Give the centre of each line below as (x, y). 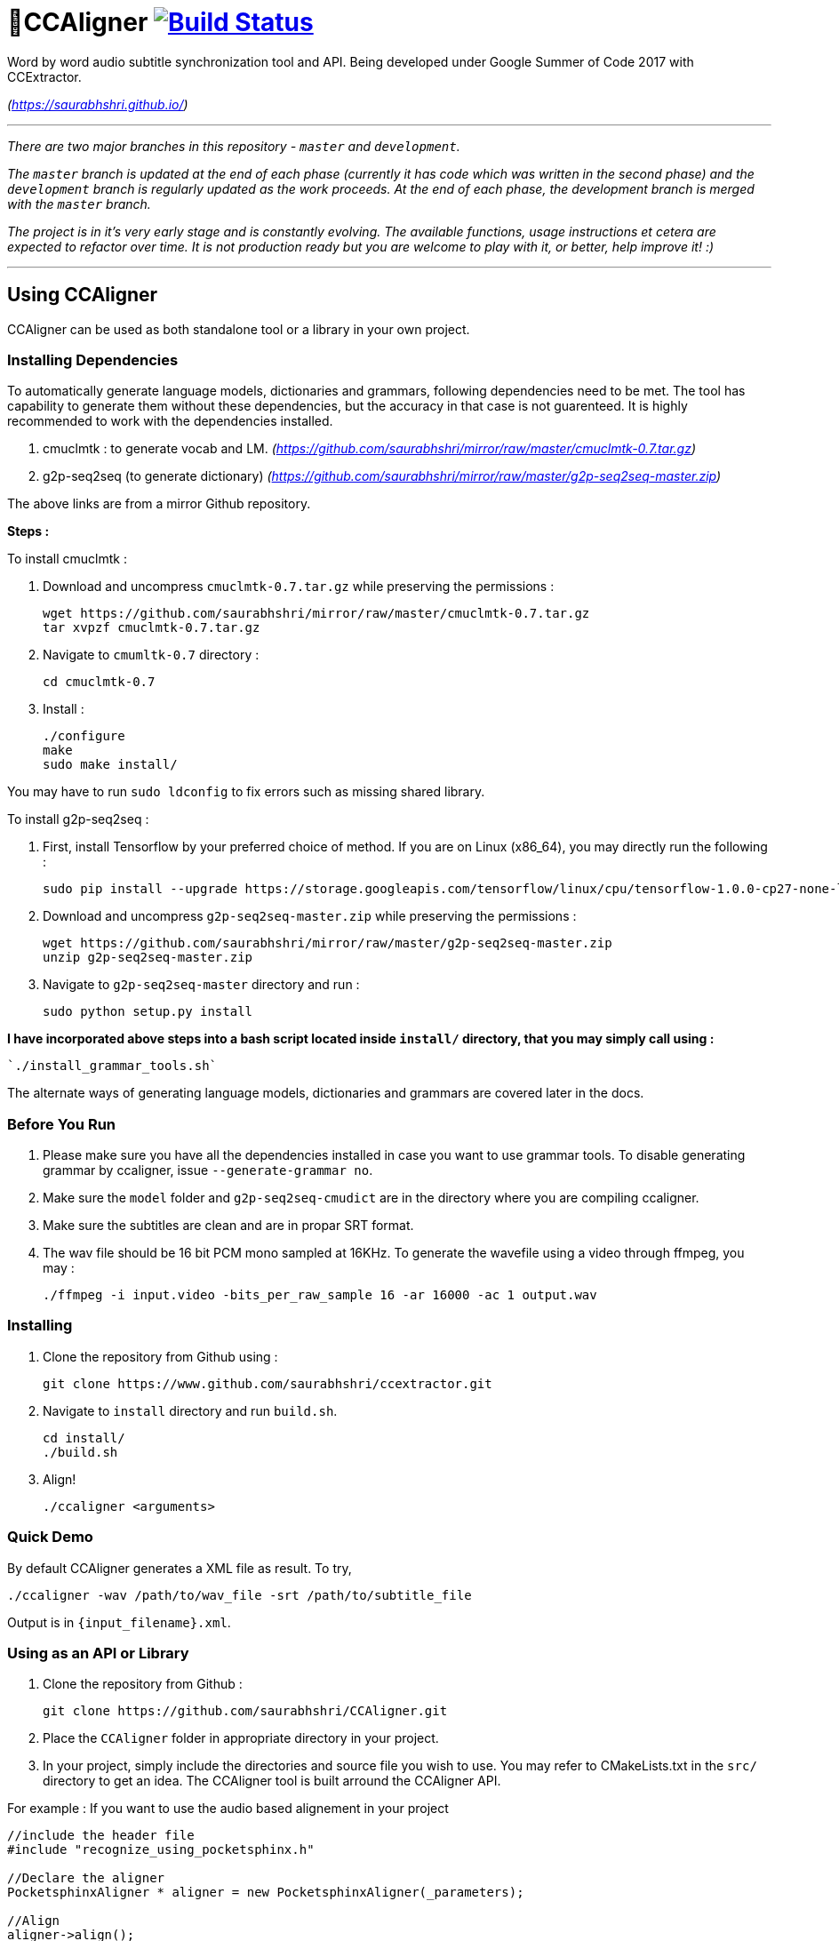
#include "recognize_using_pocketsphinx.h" (161, 1850)
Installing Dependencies (93, 359)
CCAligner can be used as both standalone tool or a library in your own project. (239, 329)
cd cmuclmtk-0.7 (99, 682)
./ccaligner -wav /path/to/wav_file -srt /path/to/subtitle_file (240, 1595)
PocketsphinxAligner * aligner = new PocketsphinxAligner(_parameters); (266, 1893)
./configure (84, 736)
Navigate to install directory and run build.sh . (190, 1410)
